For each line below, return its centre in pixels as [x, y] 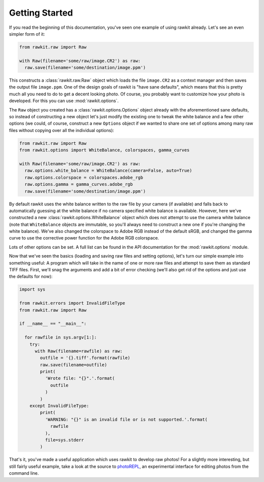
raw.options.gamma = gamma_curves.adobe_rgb [79, 184]
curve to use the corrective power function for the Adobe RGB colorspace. [84, 238]
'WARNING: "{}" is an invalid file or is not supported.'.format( [126, 419]
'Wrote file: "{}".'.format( [80, 378]
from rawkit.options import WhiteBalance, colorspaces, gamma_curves [104, 150]
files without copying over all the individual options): [62, 130]
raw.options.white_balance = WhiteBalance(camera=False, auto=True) [109, 171]
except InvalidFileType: [59, 406]
